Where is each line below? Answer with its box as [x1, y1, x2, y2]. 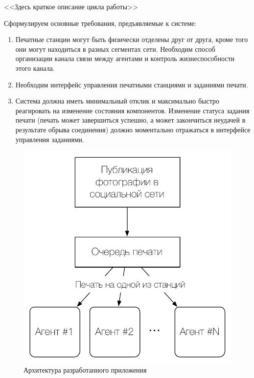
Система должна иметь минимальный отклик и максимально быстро [15, 96, 219, 106]
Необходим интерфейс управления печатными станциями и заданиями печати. [15, 79, 248, 89]
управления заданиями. [15, 134, 84, 144]
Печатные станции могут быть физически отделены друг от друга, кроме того [15, 34, 248, 44]
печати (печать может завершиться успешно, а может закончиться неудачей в [15, 115, 246, 125]
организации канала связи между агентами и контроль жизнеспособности [15, 53, 235, 63]
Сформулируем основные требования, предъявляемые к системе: [4, 18, 197, 28]
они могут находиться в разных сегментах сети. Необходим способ [15, 43, 215, 54]
